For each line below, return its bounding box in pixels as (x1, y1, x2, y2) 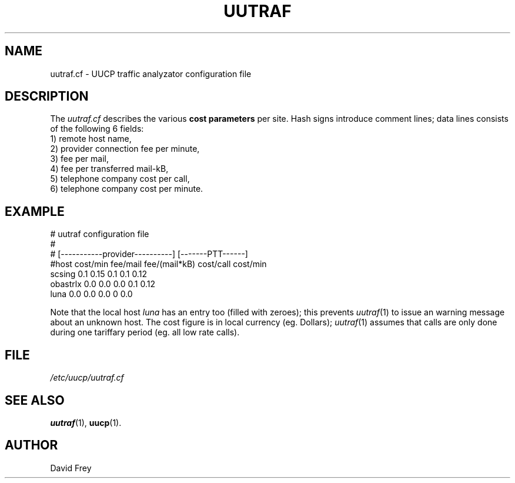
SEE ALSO (5, 392, 65, 408)
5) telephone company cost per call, (50, 174, 190, 184)
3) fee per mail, (50, 154, 109, 164)
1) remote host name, (50, 134, 132, 144)
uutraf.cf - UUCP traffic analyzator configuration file (50, 68, 252, 79)
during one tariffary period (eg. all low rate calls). (50, 327, 240, 338)
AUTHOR (5, 438, 58, 453)
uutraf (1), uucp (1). (50, 417, 122, 428)
